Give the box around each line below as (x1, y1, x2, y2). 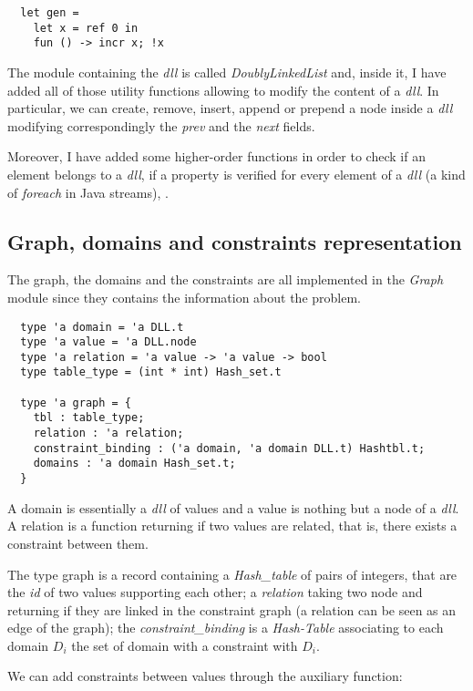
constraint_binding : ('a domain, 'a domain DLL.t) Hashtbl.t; (33, 441, 426, 455)
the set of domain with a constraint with (71, 635, 298, 655)
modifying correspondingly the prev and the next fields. (7, 116, 315, 135)
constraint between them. (7, 533, 149, 552)
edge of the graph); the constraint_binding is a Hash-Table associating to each (7, 618, 444, 637)
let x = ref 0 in (33, 21, 139, 35)
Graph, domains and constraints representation (7, 227, 462, 255)
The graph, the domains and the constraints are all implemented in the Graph (7, 270, 444, 289)
